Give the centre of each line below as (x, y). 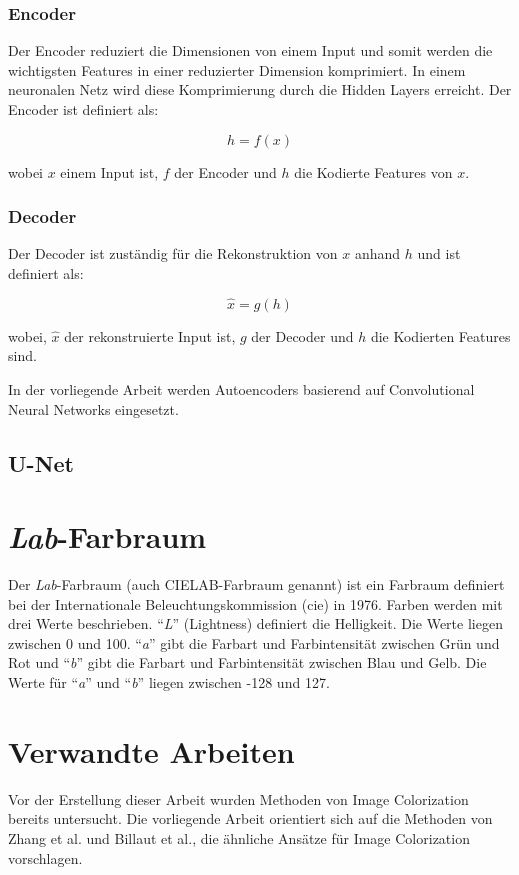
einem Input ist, (109, 171)
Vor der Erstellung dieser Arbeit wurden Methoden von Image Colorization (238, 798)
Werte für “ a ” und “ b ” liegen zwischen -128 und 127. (169, 682)
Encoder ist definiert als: (83, 109)
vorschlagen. (45, 857)
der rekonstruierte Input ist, (150, 335)
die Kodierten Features (440, 335)
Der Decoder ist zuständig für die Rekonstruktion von (173, 253)
